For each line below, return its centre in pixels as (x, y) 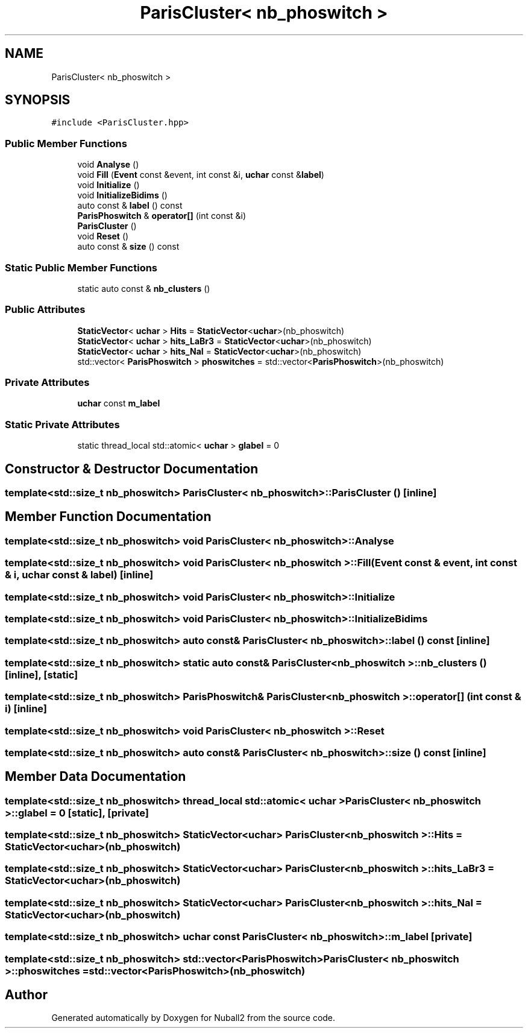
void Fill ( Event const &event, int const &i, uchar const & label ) (201, 175)
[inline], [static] (42, 674)
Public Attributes (45, 310)
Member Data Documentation (96, 777)
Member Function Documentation (108, 517)
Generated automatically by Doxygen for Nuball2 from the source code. (193, 1018)
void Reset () (103, 236)
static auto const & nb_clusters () (144, 288)
